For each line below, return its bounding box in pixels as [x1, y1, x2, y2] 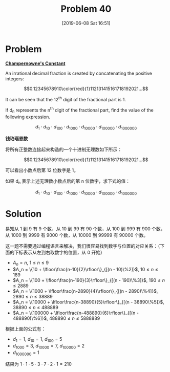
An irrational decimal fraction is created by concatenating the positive [5, 70, 152, 76]
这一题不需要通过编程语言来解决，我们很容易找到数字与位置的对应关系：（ [5, 243, 160, 249]
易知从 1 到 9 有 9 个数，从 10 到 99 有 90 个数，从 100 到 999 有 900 [5, 226, 151, 232]
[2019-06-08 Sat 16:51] [61, 20, 111, 26]
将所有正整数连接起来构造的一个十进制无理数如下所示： [5, 146, 122, 152]
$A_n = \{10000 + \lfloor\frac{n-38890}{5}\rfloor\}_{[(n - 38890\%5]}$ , [12, 299, 165, 305]
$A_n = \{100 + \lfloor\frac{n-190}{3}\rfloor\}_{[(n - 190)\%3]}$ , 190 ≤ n [12, 277, 165, 283]
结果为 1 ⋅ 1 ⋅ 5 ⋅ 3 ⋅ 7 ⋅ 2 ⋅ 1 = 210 [5, 361, 72, 367]
